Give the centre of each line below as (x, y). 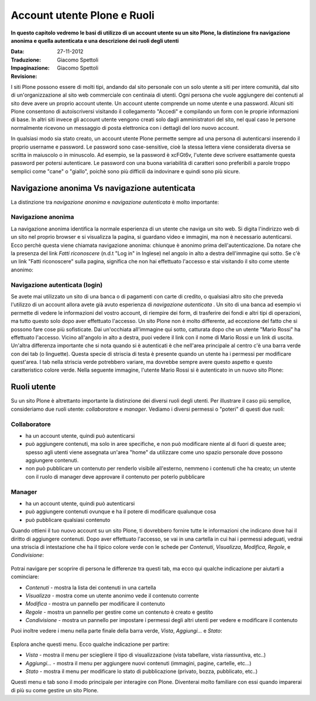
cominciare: (25, 577)
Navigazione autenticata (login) (57, 285)
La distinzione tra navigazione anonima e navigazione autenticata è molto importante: (115, 202)
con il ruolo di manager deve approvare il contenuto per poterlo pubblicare (115, 476)
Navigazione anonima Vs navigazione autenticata (103, 188)
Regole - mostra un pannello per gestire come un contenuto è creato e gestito (119, 612)
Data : (18, 51)
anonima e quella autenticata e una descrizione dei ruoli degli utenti (95, 40)
